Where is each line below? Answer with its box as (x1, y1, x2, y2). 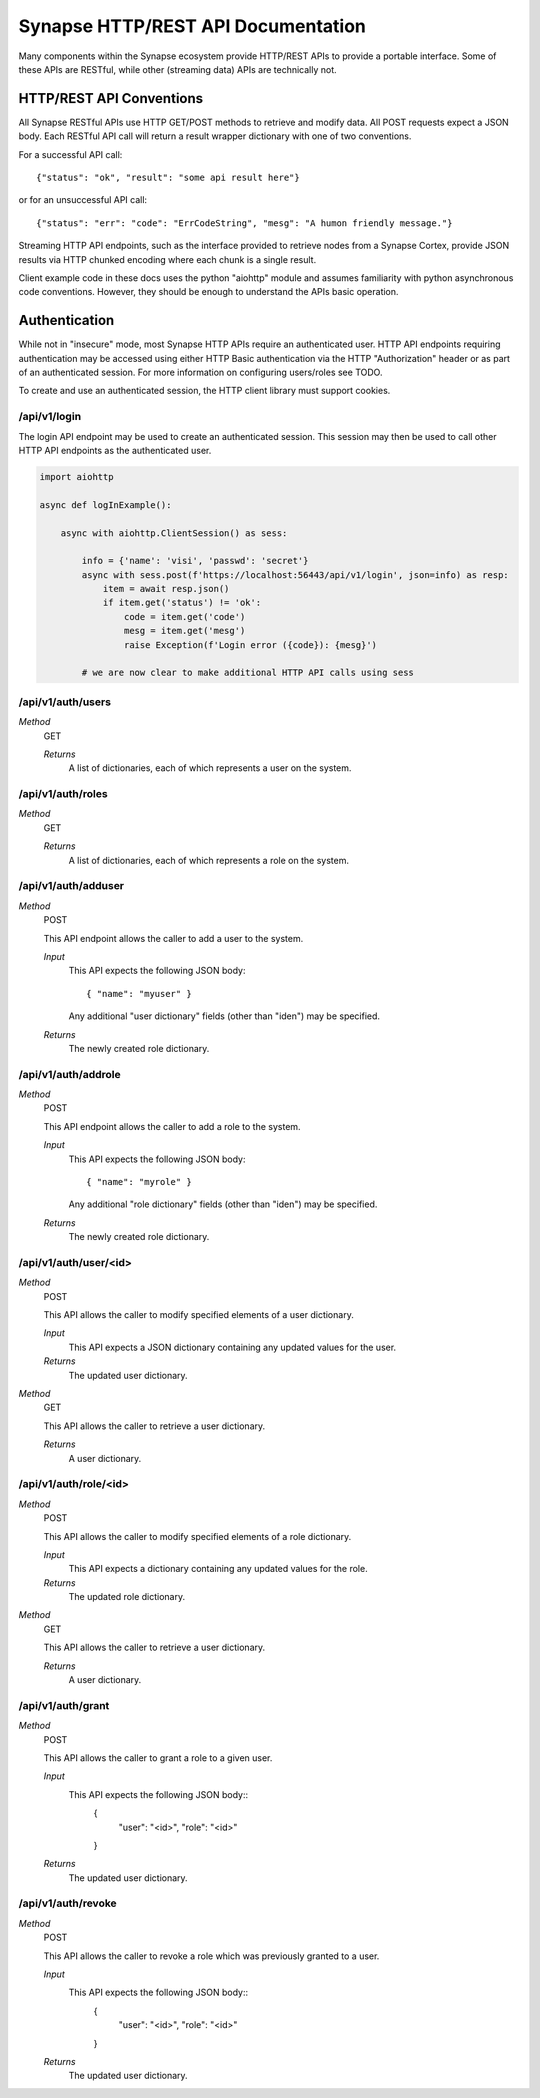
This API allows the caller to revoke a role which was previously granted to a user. (43, 1950, 380, 1962)
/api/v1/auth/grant (18, 1698, 110, 1712)
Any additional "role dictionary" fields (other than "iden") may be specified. (68, 1198, 378, 1210)
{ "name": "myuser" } (86, 988, 192, 999)
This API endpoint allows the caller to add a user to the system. (43, 932, 304, 944)
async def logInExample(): (39, 499, 172, 510)
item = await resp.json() (102, 583, 230, 595)
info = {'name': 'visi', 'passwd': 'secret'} (81, 555, 309, 567)
